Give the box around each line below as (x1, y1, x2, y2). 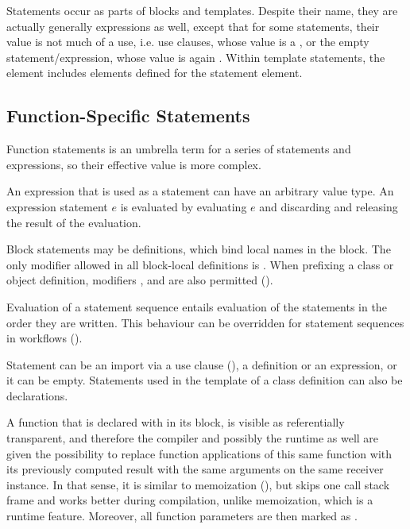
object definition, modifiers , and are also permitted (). (6, 272, 273, 288)
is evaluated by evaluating (120, 198, 247, 214)
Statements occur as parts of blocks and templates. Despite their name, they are (6, 2, 398, 18)
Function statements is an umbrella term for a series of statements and (6, 141, 351, 157)
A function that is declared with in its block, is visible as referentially (6, 414, 345, 431)
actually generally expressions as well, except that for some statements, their (6, 17, 380, 34)
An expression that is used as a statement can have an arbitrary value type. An (6, 183, 394, 199)
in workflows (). (6, 330, 83, 346)
